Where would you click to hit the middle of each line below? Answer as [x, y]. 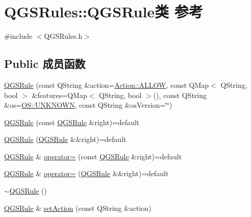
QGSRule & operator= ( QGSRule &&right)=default [86, 173]
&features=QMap [59, 95]
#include [18, 36]
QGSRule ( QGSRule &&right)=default [65, 139]
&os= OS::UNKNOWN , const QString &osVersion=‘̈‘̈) [88, 105]
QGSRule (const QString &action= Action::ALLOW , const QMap [107, 85]
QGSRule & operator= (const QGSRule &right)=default [93, 156]
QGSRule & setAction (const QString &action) [78, 208]
